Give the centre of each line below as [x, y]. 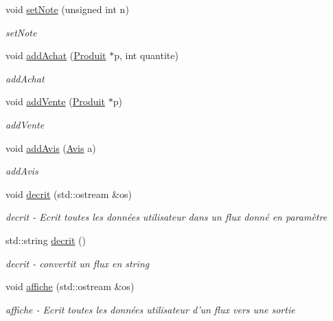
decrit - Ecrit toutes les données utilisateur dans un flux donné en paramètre [166, 217]
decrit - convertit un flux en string [78, 263]
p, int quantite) [146, 55]
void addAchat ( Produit [56, 55]
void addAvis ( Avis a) [51, 147]
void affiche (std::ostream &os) [70, 286]
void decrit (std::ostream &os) [69, 193]
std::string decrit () [46, 240]
